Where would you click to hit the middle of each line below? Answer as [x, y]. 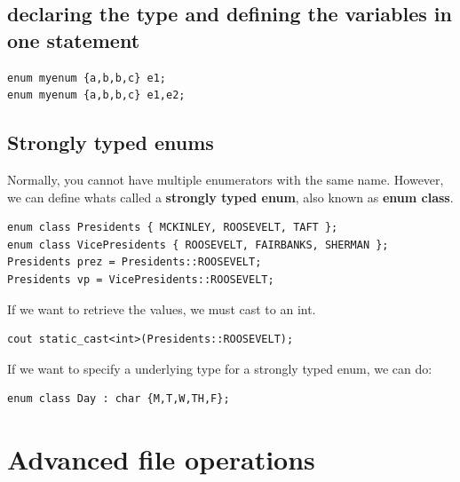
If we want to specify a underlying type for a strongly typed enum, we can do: [220, 368]
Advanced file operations [161, 459]
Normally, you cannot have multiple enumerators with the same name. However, [226, 179]
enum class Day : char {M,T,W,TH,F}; [119, 399]
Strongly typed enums [111, 142]
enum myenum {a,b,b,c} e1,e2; [96, 95]
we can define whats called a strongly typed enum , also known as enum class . [230, 197]
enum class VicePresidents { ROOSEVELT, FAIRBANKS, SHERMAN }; [198, 245]
